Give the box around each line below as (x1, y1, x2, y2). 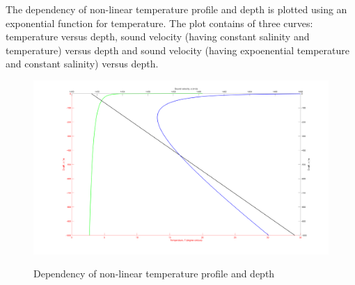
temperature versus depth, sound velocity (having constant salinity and (6, 29, 310, 44)
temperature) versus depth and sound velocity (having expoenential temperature (6, 42, 349, 57)
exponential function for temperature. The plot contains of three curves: (6, 15, 313, 30)
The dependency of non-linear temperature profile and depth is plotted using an (6, 2, 347, 16)
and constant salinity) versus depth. (6, 56, 159, 71)
